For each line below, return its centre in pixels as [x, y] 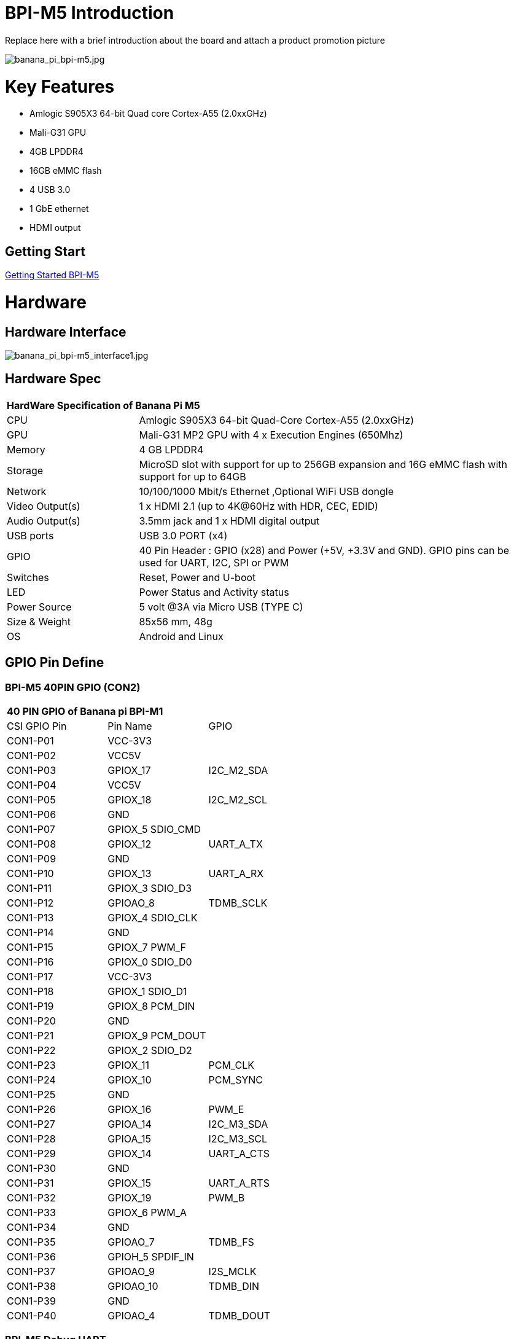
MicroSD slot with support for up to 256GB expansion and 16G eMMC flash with [323, 464]
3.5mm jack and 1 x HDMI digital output [229, 521]
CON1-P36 [31, 1257]
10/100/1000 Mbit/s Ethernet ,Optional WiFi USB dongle [267, 491]
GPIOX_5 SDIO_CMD [154, 830]
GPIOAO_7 [131, 1242]
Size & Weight [39, 621]
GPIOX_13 [130, 874]
